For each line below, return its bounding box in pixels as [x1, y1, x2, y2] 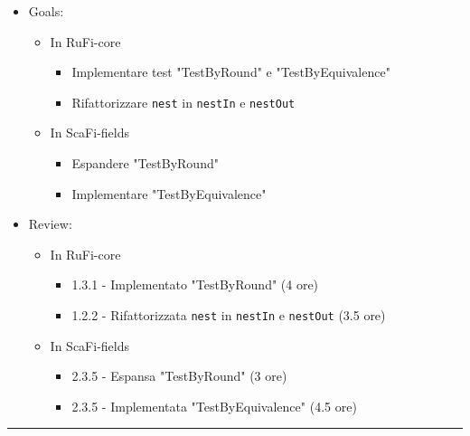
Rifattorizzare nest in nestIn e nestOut [71, 92, 296, 111]
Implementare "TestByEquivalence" [71, 184, 267, 203]
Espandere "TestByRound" [71, 154, 219, 173]
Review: [28, 214, 72, 233]
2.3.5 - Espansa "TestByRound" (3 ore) [71, 366, 287, 385]
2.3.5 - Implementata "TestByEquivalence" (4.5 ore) [71, 396, 357, 415]
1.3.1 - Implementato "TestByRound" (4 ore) [71, 275, 319, 294]
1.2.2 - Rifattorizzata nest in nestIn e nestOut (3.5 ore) [71, 306, 386, 324]
